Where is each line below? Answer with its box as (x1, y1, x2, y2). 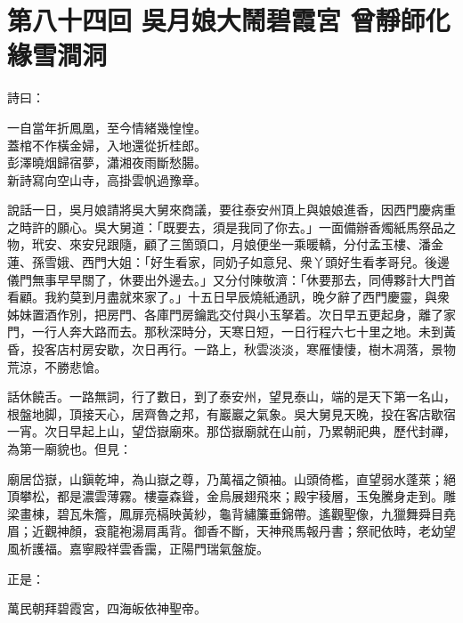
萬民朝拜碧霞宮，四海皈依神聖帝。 (7, 599, 207, 618)
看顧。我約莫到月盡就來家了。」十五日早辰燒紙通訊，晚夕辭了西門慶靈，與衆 (7, 287, 450, 306)
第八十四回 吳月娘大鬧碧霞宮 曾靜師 (7, 2, 426, 38)
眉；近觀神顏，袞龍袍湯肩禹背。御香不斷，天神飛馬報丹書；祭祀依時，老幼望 (7, 522, 456, 540)
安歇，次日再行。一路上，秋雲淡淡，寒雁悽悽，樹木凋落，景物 (93, 340, 456, 359)
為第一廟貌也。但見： (7, 440, 132, 457)
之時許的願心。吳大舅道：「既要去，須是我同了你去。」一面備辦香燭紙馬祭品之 (7, 217, 456, 236)
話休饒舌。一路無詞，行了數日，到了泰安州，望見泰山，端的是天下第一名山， (7, 387, 456, 406)
